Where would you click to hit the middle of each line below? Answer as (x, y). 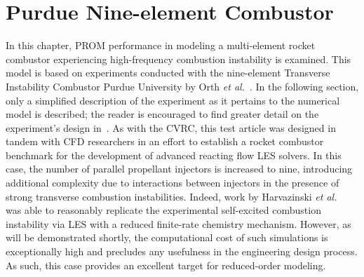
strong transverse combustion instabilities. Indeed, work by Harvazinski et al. (171, 196)
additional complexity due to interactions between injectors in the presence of (173, 183)
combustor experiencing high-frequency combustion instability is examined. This (178, 59)
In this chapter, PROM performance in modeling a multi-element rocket (161, 45)
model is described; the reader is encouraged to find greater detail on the (162, 114)
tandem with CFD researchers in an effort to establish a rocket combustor (165, 141)
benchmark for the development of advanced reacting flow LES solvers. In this (174, 155)
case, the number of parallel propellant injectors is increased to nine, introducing (179, 169)
